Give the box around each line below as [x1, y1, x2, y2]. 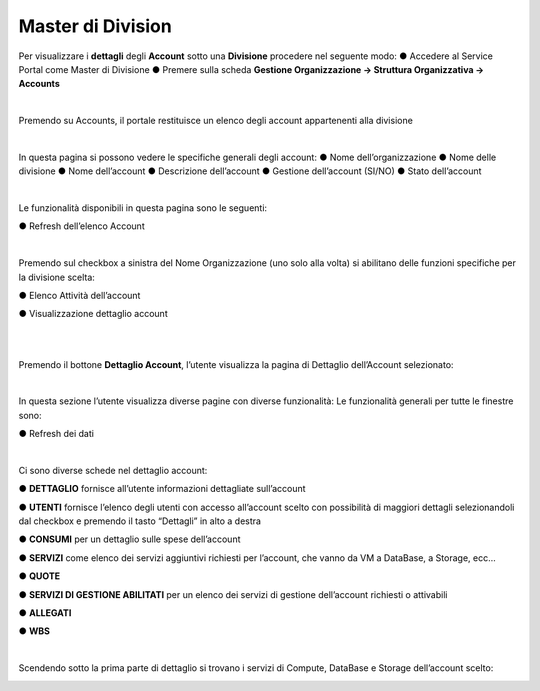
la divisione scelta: [18, 271, 95, 283]
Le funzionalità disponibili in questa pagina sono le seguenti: [18, 202, 268, 214]
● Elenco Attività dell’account [18, 290, 141, 302]
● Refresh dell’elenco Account [18, 220, 145, 232]
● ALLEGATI [18, 607, 72, 619]
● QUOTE [18, 570, 61, 582]
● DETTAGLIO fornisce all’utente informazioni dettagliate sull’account [18, 483, 306, 495]
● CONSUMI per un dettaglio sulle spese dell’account [18, 533, 241, 545]
